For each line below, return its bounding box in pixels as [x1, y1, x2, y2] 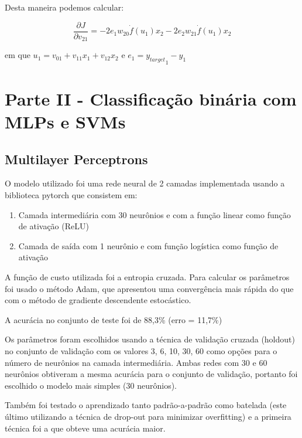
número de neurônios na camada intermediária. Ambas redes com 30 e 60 [5, 356, 267, 368]
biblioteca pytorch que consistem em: [5, 189, 138, 201]
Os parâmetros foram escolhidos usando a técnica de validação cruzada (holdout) [5, 333, 295, 345]
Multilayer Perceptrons [5, 150, 148, 168]
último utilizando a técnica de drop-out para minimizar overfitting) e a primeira [5, 410, 291, 422]
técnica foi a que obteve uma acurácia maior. [5, 422, 166, 434]
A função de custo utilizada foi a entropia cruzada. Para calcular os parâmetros [5, 271, 290, 283]
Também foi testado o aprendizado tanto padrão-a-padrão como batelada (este [5, 399, 287, 411]
